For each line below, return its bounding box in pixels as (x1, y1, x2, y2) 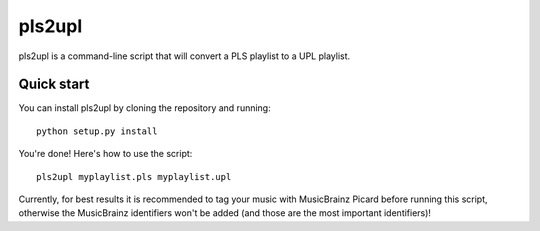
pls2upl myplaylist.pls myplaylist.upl (36, 171, 232, 182)
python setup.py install (36, 125, 158, 137)
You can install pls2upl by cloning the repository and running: (18, 102, 271, 114)
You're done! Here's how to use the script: (18, 148, 193, 160)
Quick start (18, 76, 90, 93)
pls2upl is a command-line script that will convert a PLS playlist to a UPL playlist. (18, 50, 351, 62)
